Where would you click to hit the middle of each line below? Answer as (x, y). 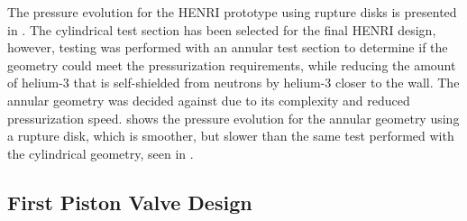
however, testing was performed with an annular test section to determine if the (228, 47)
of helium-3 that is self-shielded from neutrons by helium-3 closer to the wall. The (233, 83)
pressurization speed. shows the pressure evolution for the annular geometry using (233, 118)
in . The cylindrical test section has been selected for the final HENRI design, (222, 29)
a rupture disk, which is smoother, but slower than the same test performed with (231, 136)
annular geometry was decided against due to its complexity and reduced (209, 100)
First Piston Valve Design (130, 202)
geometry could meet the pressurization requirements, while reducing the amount (232, 64)
